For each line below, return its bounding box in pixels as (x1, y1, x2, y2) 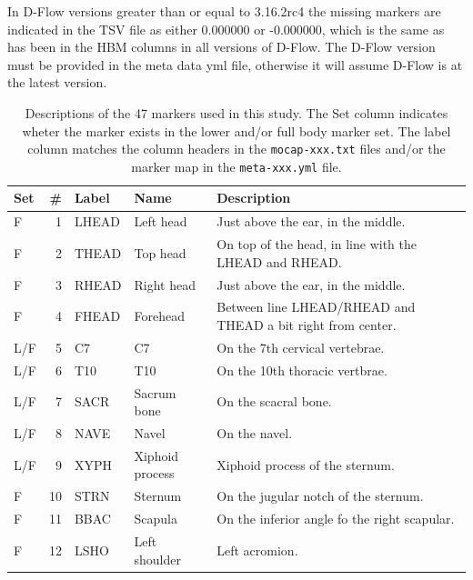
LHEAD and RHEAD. (216, 252, 342, 271)
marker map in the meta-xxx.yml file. (131, 156, 342, 175)
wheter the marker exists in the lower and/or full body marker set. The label (22, 121, 451, 140)
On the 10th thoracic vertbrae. (216, 360, 387, 379)
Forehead (134, 306, 185, 325)
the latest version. (7, 73, 107, 92)
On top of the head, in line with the (216, 235, 417, 254)
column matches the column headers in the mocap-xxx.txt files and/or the (27, 139, 446, 158)
